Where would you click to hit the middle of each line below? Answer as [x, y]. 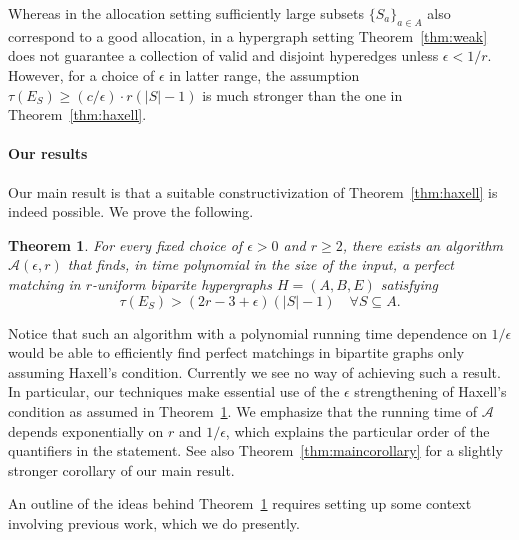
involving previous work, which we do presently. [154, 522]
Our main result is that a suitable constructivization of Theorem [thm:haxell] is [253, 191]
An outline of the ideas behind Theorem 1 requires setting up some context [240, 503]
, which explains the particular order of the [357, 430]
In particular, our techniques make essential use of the [174, 391]
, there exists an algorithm [423, 244]
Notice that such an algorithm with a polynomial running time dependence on [247, 332]
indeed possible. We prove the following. [131, 211]
